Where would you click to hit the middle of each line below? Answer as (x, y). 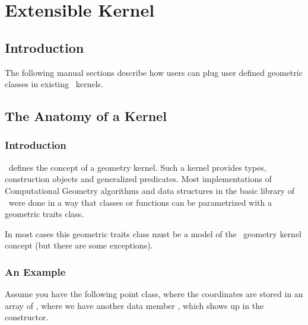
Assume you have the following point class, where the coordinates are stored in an (154, 294)
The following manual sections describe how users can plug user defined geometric (154, 72)
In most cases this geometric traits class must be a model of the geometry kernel (153, 233)
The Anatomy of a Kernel (86, 116)
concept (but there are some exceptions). (79, 245)
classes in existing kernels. (54, 84)
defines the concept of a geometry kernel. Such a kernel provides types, (137, 167)
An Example (35, 271)
